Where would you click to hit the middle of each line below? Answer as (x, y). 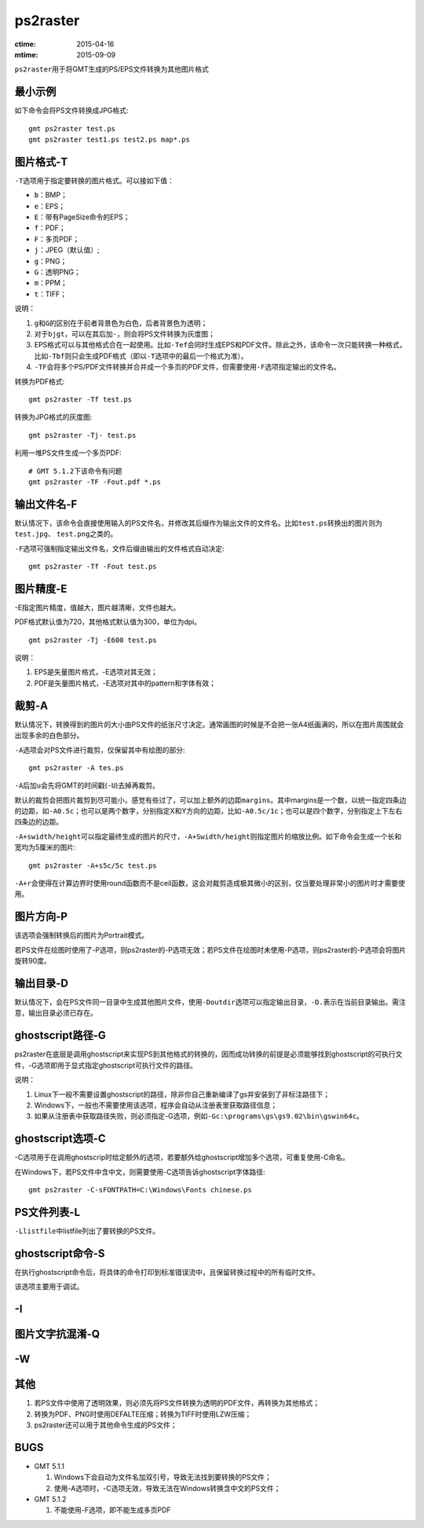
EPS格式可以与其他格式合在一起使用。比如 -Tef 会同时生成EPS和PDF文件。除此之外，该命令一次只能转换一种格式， (220, 345)
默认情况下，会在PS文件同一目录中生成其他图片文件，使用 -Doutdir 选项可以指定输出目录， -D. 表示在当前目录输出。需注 (210, 1002)
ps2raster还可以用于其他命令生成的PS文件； (106, 1425)
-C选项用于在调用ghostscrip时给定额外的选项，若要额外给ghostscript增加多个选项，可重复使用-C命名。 (182, 1157)
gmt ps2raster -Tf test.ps (80, 399)
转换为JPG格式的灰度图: (53, 417)
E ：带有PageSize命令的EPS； (82, 217)
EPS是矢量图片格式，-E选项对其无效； (96, 672)
